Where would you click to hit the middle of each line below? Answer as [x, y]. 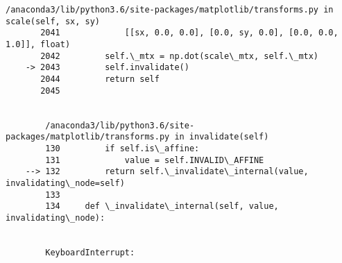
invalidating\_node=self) [65, 183]
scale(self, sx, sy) [53, 21]
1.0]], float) [38, 44]
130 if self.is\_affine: [122, 148]
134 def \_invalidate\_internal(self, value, [162, 206]
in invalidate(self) [222, 137]
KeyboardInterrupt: [90, 252]
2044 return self [100, 79]
